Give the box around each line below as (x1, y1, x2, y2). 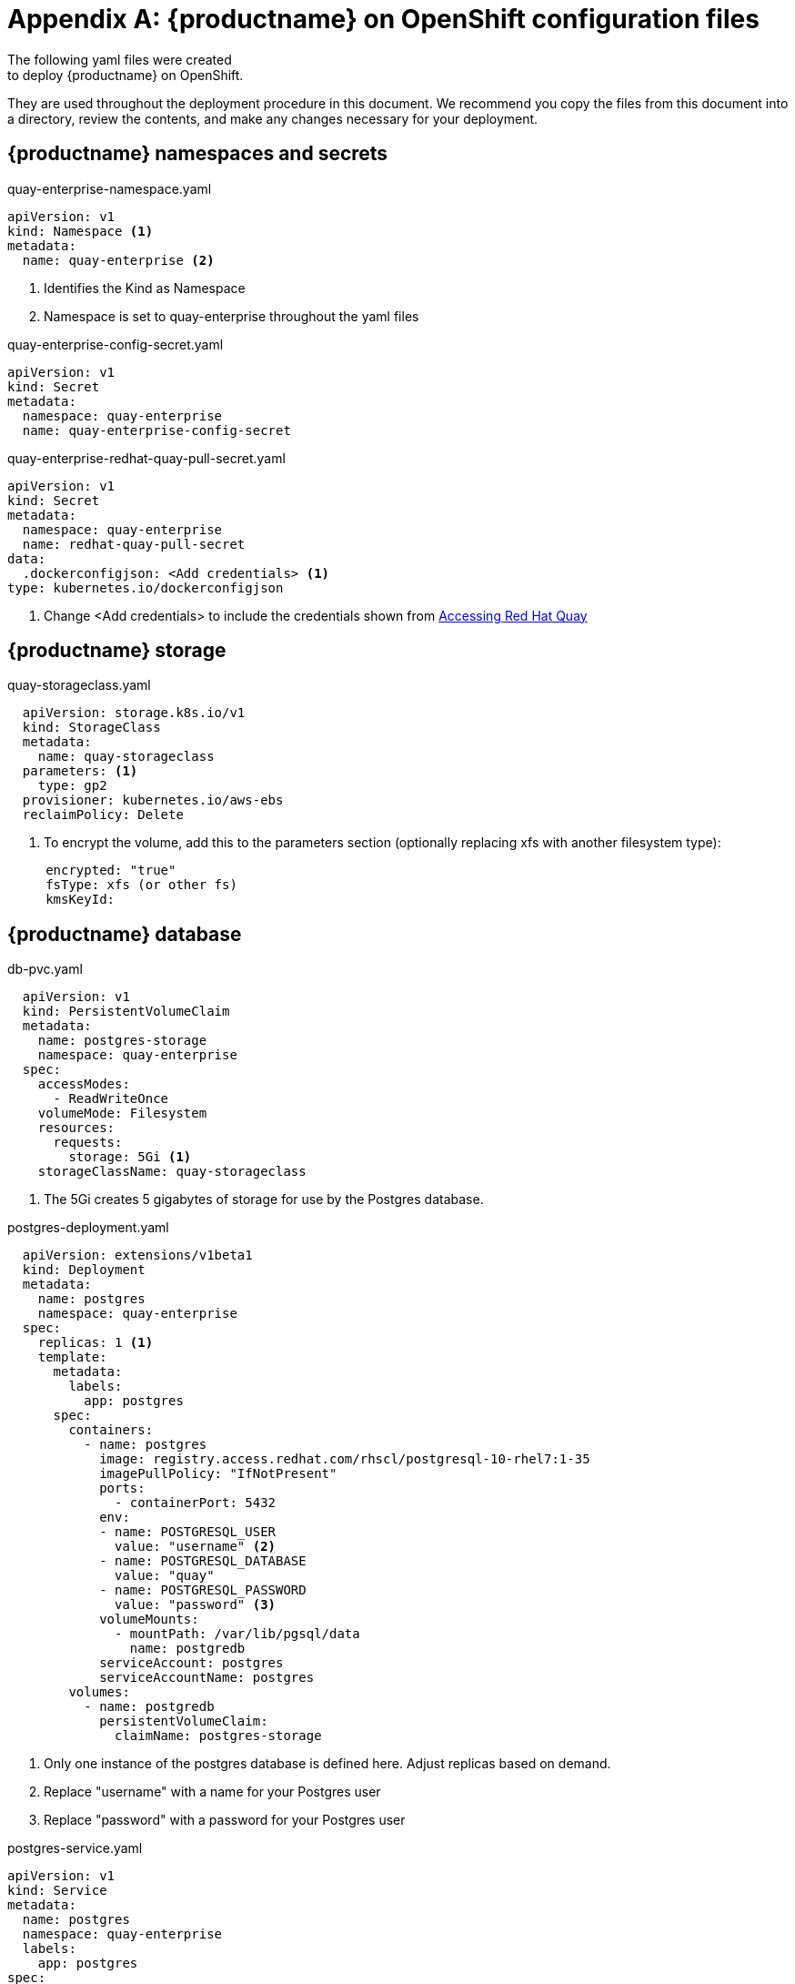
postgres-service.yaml (7, 1840, 143, 1857)
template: (37, 1350, 107, 1365)
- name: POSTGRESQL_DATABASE (99, 1554, 307, 1569)
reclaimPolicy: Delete (22, 807, 184, 823)
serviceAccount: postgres (99, 1655, 284, 1671)
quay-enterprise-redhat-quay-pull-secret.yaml (7, 450, 286, 466)
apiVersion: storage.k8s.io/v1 (22, 705, 246, 721)
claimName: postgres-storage (115, 1728, 322, 1744)
